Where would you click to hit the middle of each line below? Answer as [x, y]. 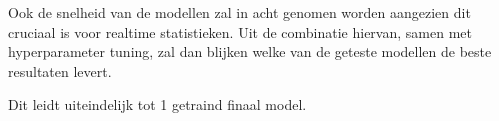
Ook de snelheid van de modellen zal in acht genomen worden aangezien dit [239, 12]
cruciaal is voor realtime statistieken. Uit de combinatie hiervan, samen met [240, 31]
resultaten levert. [60, 70]
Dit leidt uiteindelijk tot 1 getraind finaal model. [157, 104]
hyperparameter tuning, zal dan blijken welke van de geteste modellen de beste [250, 51]
